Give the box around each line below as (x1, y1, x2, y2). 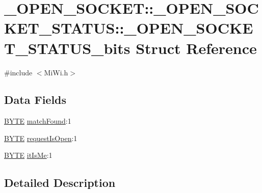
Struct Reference (136, 37, 257, 58)
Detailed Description (4, 175, 116, 190)
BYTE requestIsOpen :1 (4, 132, 77, 143)
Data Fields (4, 92, 67, 107)
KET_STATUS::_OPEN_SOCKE (4, 17, 253, 38)
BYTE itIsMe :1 (4, 150, 53, 160)
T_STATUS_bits (4, 37, 130, 58)
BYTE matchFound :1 (4, 116, 71, 126)
